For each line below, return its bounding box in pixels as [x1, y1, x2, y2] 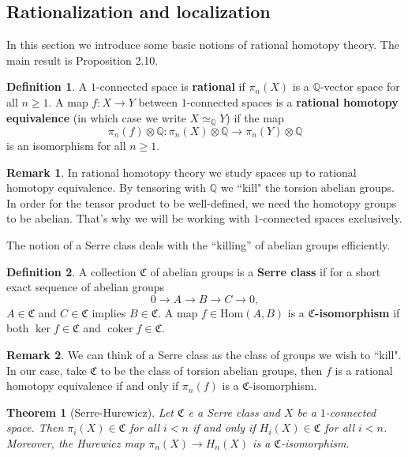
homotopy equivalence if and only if [6, 377, 179, 394]
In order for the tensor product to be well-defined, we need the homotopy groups [6, 194, 397, 211]
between [138, 93, 178, 110]
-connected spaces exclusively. [259, 210, 402, 227]
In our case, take [6, 361, 87, 378]
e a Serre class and [188, 403, 280, 420]
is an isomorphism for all [6, 137, 126, 154]
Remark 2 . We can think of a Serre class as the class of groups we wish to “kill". [6, 346, 402, 362]
